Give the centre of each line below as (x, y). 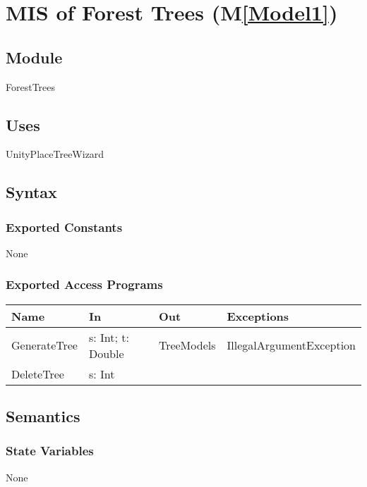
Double (106, 353)
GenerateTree (44, 345)
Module (34, 57)
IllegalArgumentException (291, 345)
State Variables (50, 451)
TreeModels (187, 345)
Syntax (31, 192)
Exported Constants (64, 227)
